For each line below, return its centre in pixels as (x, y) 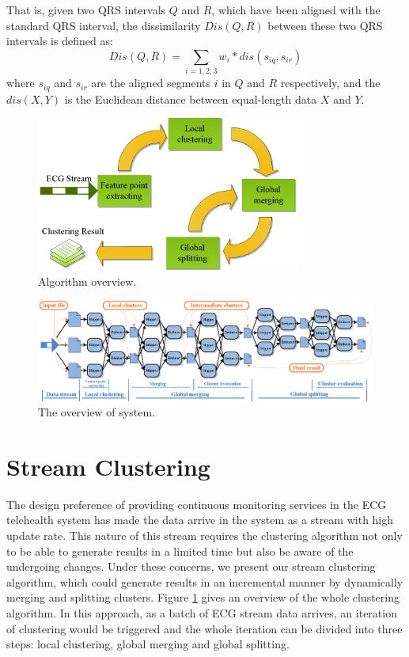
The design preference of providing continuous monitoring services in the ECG (197, 504)
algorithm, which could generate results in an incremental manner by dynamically (205, 581)
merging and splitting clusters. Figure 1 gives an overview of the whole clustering (203, 597)
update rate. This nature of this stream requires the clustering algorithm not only (204, 535)
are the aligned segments (151, 83)
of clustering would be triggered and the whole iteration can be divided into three (204, 628)
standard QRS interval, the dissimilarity (104, 25)
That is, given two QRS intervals (86, 9)
